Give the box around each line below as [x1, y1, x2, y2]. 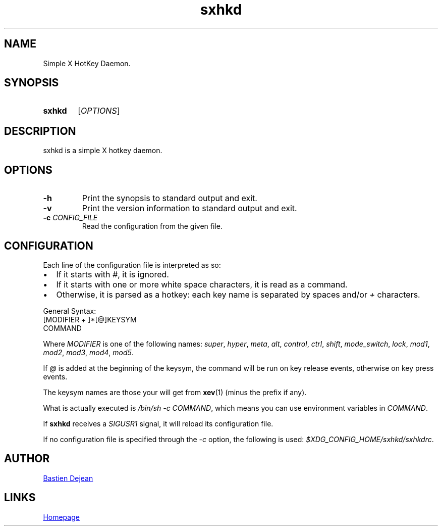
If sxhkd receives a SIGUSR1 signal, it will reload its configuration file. [43, 419, 273, 428]
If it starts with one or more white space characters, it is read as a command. [56, 279, 348, 290]
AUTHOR [4, 452, 50, 465]
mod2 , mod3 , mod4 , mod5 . [43, 348, 134, 357]
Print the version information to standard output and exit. [82, 203, 297, 214]
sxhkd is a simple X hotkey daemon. [43, 146, 162, 155]
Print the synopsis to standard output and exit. [82, 193, 257, 204]
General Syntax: [43, 306, 96, 315]
